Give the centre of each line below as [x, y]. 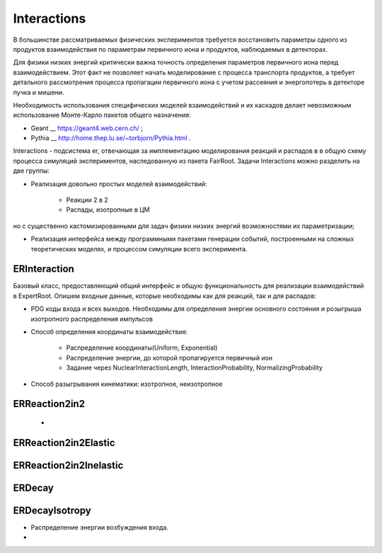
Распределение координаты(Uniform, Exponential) [142, 348]
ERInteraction [44, 269]
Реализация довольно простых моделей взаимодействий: [119, 183]
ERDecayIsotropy [52, 510]
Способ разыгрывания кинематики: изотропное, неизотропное [127, 384]
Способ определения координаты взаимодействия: [109, 332]
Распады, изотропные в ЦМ [108, 210]
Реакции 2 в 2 [87, 200]
